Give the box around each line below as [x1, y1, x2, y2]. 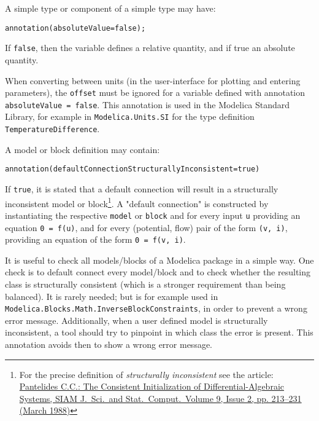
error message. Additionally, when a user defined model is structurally [5, 313, 268, 326]
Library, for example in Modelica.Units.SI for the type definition [5, 110, 255, 123]
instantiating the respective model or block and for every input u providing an [5, 208, 301, 221]
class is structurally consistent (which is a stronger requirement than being [5, 278, 286, 291]
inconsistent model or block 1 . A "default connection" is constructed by [5, 195, 269, 210]
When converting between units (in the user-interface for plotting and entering [5, 74, 301, 87]
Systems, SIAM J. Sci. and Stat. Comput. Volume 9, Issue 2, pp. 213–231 [19, 391, 302, 404]
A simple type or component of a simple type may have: [5, 2, 216, 14]
